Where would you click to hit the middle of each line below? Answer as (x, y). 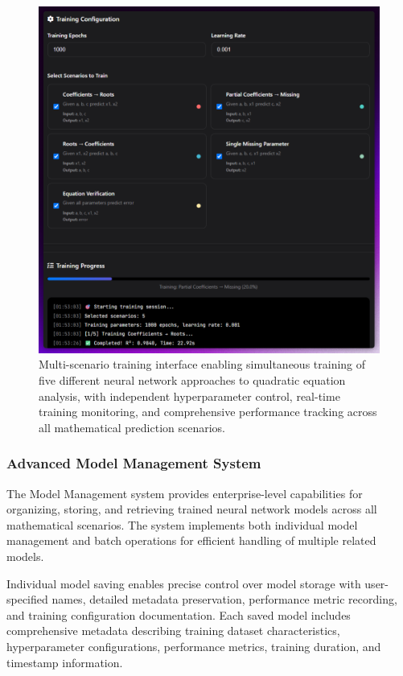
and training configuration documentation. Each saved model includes (179, 614)
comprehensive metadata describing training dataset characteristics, (173, 631)
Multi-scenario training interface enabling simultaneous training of (202, 364)
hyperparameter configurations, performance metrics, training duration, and (194, 646)
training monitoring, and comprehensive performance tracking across (208, 412)
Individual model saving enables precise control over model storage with (184, 583)
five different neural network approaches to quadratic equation (192, 380)
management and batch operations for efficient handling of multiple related (191, 540)
